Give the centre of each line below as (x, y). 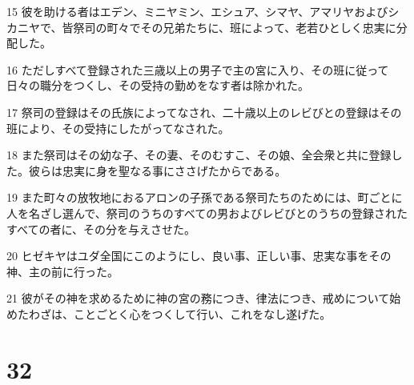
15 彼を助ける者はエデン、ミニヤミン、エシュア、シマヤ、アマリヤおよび (197, 11)
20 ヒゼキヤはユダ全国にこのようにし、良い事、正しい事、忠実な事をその (199, 256)
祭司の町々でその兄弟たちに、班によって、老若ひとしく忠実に (235, 27)
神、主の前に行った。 (62, 271)
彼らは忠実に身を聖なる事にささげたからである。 (157, 170)
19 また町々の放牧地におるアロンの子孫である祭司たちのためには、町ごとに (205, 197)
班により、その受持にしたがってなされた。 (118, 128)
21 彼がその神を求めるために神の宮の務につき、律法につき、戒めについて (198, 298)
